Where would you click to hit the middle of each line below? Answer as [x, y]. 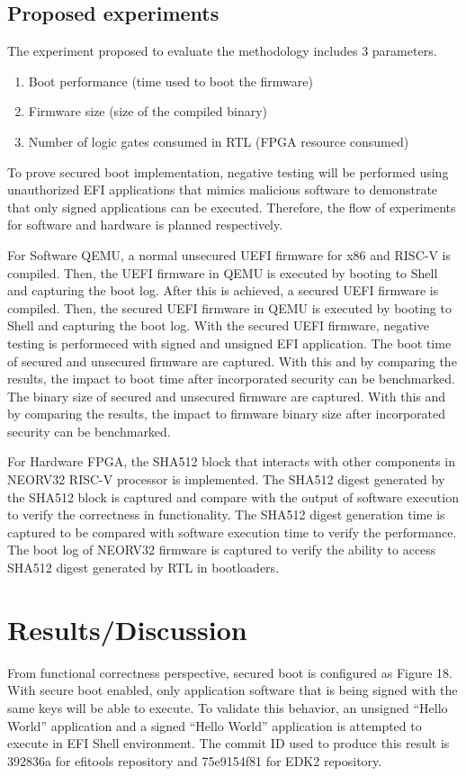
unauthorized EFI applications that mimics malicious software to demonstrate [223, 189]
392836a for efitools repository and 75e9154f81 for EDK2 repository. [195, 760]
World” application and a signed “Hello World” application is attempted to [215, 725]
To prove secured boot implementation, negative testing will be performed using [228, 171]
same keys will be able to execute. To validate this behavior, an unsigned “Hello [228, 707]
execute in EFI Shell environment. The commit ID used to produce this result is [229, 743]
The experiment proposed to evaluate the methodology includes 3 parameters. [222, 51]
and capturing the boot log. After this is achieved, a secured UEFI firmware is [223, 290]
